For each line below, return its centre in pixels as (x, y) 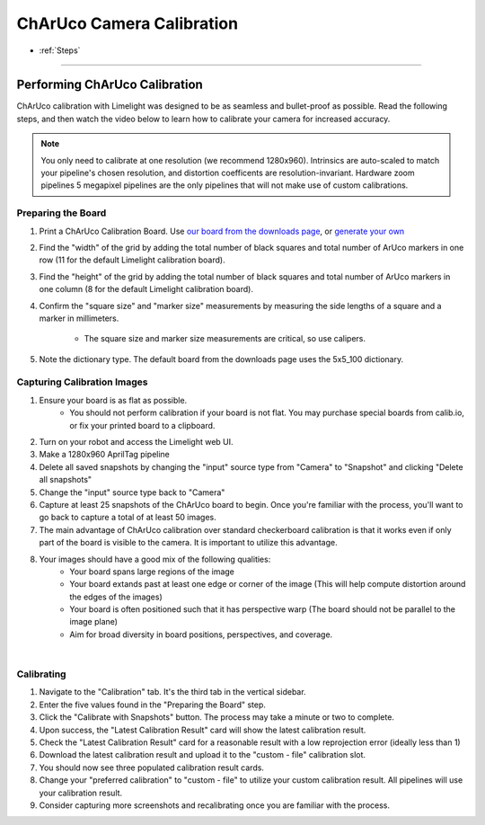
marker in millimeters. (79, 318)
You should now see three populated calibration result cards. (152, 767)
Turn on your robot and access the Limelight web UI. (136, 441)
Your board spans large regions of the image (152, 572)
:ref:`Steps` (60, 50)
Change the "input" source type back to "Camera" (132, 492)
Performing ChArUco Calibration (110, 85)
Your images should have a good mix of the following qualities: (155, 559)
